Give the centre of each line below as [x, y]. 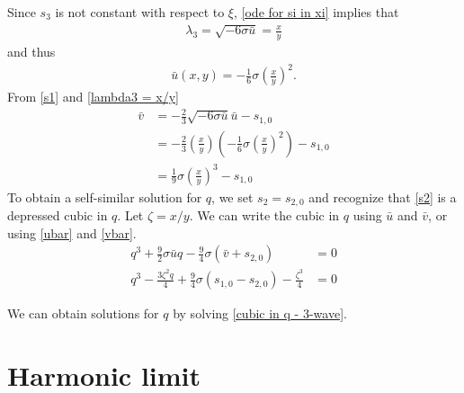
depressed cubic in [58, 214]
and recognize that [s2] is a [383, 196]
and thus [31, 52]
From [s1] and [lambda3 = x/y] [93, 97]
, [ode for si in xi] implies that [317, 12]
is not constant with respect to [140, 12]
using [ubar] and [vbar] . [72, 232]
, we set [232, 196]
